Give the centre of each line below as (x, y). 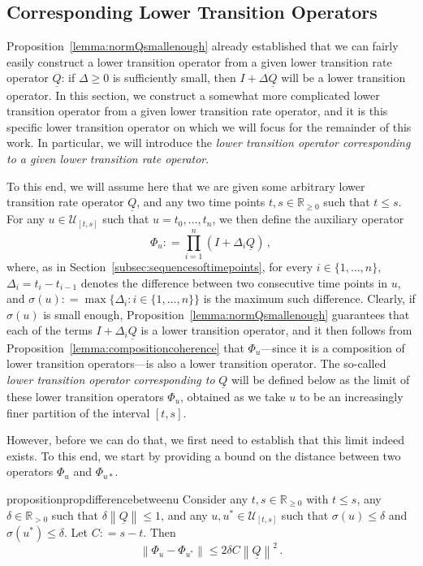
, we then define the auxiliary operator (308, 219)
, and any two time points (201, 202)
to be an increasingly (351, 397)
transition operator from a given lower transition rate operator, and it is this (197, 111)
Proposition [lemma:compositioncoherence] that (125, 347)
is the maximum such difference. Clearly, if (309, 298)
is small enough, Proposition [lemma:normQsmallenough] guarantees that (227, 314)
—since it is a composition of (333, 347)
